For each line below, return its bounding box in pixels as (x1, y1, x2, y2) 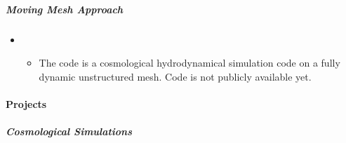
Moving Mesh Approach (6, 1, 124, 16)
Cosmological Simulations (6, 124, 133, 139)
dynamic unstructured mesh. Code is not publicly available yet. (39, 69, 312, 83)
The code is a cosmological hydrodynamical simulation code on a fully (39, 55, 340, 70)
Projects (6, 96, 47, 111)
